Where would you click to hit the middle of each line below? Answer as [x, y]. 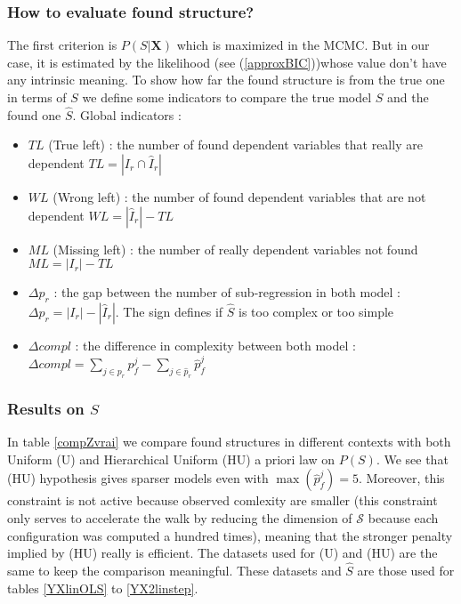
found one [34, 114]
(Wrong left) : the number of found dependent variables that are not [239, 197]
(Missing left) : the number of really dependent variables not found [235, 249]
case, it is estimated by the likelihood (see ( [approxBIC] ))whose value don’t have [227, 62]
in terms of [37, 97]
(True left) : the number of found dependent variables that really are [235, 145]
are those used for [406, 571]
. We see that [412, 459]
